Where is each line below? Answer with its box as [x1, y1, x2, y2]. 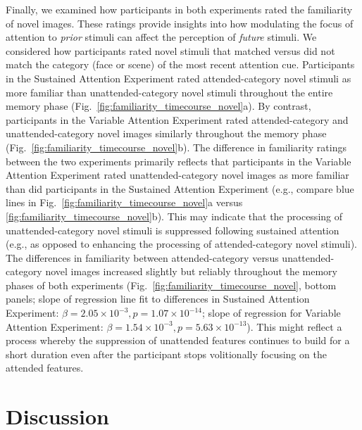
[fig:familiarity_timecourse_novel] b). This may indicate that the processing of [6, 208, 343, 223]
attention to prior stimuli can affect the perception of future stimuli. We [6, 30, 317, 44]
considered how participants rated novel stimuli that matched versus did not [6, 43, 335, 58]
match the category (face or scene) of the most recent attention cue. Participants [6, 57, 355, 72]
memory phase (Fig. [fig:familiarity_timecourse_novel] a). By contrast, [6, 99, 311, 113]
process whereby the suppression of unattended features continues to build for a [6, 333, 350, 348]
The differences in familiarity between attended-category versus [6, 250, 279, 265]
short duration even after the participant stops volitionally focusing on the [6, 346, 327, 361]
